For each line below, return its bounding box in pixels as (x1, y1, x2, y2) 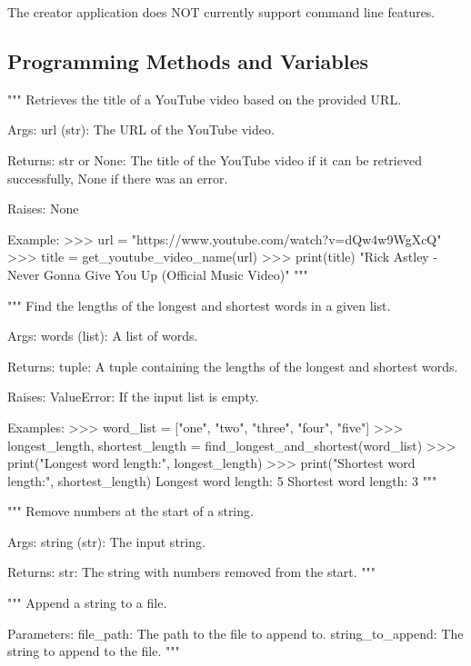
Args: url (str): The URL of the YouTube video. (7, 120, 275, 139)
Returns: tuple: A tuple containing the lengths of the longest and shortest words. (7, 356, 458, 375)
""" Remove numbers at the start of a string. (7, 502, 254, 521)
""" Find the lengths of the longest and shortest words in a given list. (7, 295, 391, 314)
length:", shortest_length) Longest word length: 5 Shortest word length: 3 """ (7, 471, 437, 490)
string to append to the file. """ (7, 641, 180, 661)
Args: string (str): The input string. (7, 532, 205, 551)
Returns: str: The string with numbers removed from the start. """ (7, 562, 376, 582)
